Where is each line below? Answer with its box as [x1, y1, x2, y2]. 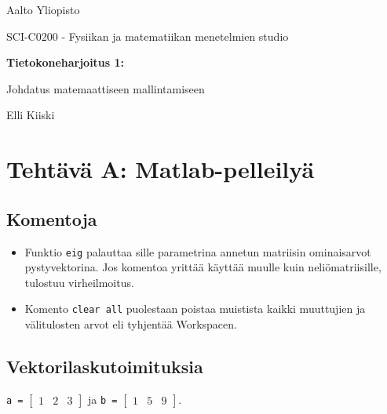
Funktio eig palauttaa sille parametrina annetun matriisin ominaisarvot [24, 243, 371, 260]
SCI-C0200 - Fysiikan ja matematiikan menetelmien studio [6, 27, 289, 44]
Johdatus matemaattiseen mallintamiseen [6, 80, 205, 96]
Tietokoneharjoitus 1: [6, 54, 125, 71]
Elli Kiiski [6, 107, 55, 123]
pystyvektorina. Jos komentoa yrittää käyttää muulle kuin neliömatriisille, [24, 259, 382, 275]
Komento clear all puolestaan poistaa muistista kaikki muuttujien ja [24, 300, 366, 317]
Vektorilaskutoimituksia [6, 354, 203, 379]
